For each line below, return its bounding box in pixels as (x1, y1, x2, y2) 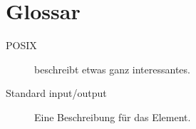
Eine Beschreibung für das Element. (34, 109, 191, 124)
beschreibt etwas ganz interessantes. (34, 61, 190, 76)
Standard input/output (6, 86, 107, 100)
